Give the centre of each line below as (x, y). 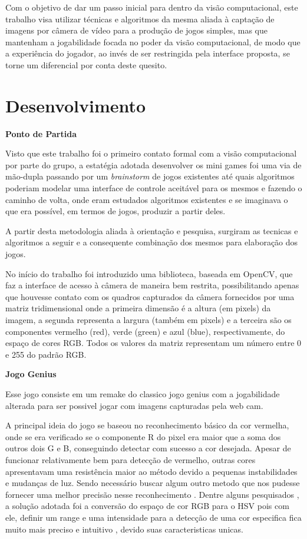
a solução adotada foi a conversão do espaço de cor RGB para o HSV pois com (147, 506)
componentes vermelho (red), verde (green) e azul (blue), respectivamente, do (145, 331)
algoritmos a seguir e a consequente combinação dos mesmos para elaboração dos (152, 242)
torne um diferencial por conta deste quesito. (86, 64)
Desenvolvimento (76, 105)
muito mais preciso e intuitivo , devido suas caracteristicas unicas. (124, 529)
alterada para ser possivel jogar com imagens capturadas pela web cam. (134, 405)
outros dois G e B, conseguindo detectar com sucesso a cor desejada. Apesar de (148, 448)
